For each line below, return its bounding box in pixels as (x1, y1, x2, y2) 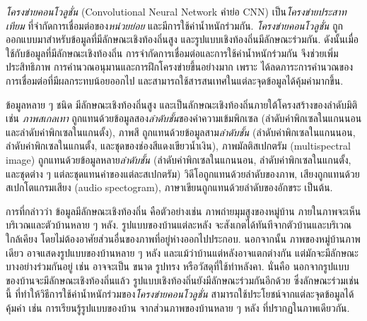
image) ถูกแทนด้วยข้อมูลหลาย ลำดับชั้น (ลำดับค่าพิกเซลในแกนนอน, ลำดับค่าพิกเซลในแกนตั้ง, (6, 152, 351, 166)
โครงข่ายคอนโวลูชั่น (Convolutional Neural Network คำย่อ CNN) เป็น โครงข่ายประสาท (6, 4, 346, 18)
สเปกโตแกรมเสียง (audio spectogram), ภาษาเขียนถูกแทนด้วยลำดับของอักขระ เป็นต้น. (6, 180, 333, 195)
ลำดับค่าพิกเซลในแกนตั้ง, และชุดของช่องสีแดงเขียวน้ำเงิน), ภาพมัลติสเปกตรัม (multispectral (6, 138, 351, 153)
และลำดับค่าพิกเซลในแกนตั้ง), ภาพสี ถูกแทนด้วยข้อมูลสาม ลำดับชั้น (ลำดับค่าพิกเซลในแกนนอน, (6, 124, 356, 139)
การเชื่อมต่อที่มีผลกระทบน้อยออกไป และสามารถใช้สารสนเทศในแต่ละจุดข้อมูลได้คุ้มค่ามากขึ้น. (6, 73, 344, 87)
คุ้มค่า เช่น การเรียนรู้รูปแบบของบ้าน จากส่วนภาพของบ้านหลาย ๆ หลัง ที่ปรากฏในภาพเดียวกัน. (6, 300, 350, 315)
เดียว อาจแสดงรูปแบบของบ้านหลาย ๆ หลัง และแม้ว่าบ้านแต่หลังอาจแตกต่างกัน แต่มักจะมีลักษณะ (6, 245, 359, 260)
